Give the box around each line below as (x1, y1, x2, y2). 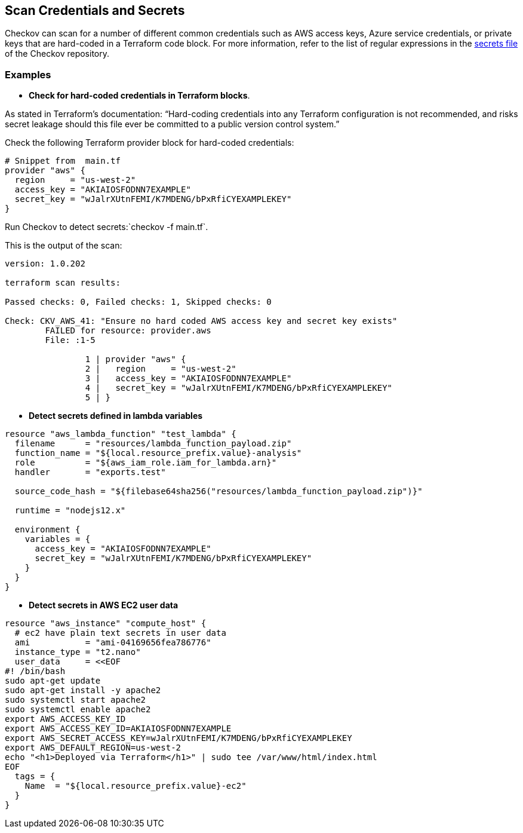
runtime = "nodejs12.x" (14, 506, 126, 516)
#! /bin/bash (5, 666, 66, 676)
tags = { (14, 771, 56, 782)
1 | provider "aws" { (85, 354, 186, 365)
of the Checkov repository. (5, 48, 109, 59)
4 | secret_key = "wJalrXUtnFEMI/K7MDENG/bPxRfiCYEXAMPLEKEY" (85, 383, 393, 393)
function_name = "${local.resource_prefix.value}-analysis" (14, 448, 302, 458)
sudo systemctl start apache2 (5, 695, 146, 705)
